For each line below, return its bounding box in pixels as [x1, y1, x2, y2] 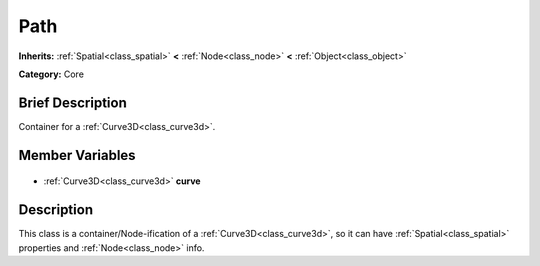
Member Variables [18, 146, 136, 164]
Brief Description [18, 94, 127, 111]
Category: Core [18, 68, 85, 80]
